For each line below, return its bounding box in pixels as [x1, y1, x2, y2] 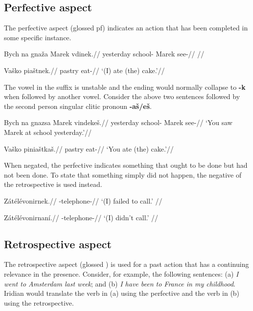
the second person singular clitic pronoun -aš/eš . [4, 101, 152, 111]
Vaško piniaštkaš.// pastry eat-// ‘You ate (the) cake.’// [4, 143, 174, 154]
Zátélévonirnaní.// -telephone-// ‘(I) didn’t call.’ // [4, 212, 159, 222]
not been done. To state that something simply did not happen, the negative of [4, 169, 242, 180]
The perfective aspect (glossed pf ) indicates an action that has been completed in [4, 23, 248, 33]
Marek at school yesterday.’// [4, 127, 92, 137]
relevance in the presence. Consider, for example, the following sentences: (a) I [4, 268, 239, 279]
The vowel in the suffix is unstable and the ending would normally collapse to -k [4, 81, 246, 92]
